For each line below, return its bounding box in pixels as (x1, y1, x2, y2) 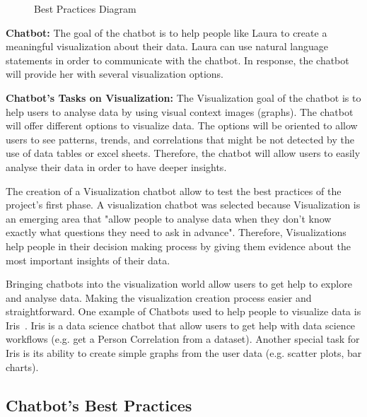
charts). (6, 359, 39, 374)
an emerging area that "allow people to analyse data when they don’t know (6, 211, 332, 225)
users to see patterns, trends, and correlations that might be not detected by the (6, 131, 354, 146)
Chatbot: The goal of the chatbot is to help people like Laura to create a (6, 25, 327, 40)
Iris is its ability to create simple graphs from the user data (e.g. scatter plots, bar (6, 346, 362, 360)
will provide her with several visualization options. (6, 66, 223, 81)
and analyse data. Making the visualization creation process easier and (6, 290, 312, 305)
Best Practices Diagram (34, 1, 136, 16)
